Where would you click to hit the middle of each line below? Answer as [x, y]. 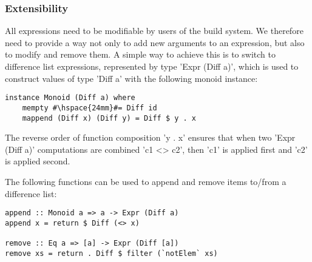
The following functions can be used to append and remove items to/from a [146, 181]
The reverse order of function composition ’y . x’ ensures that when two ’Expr [150, 137]
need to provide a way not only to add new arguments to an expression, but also [155, 42]
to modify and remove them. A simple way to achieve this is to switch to [140, 54]
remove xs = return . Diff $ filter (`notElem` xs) [111, 253]
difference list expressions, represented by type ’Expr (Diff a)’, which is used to [152, 66]
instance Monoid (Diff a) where [70, 98]
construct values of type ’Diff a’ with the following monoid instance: [131, 78]
